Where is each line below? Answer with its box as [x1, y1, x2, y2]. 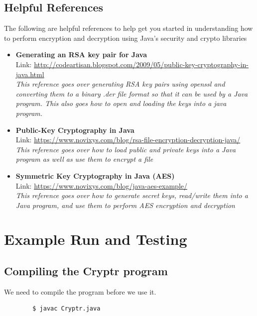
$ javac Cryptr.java [32, 305, 101, 313]
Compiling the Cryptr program [4, 263, 168, 279]
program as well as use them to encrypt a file [15, 154, 153, 164]
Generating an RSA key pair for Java [15, 49, 147, 60]
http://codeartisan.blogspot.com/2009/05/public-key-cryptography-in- [34, 59, 249, 69]
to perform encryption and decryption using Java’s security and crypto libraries [4, 32, 247, 43]
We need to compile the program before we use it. [4, 286, 156, 297]
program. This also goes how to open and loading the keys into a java [15, 98, 227, 108]
